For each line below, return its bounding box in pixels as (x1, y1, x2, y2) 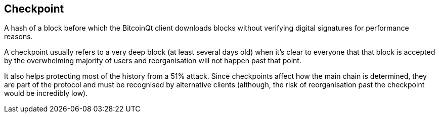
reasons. (4, 32, 33, 41)
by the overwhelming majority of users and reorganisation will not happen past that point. (4, 56, 301, 65)
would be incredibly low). (4, 89, 88, 98)
